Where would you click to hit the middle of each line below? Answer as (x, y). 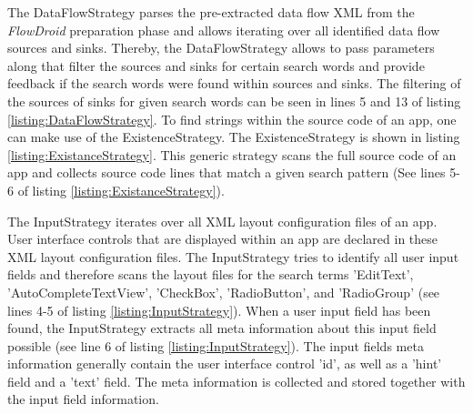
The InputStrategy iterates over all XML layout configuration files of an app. (222, 221)
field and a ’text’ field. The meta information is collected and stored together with (236, 381)
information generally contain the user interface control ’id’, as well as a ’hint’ (225, 364)
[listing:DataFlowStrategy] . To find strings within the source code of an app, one (232, 119)
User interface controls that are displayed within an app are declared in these (223, 239)
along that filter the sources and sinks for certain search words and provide (216, 65)
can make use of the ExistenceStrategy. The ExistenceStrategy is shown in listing (234, 137)
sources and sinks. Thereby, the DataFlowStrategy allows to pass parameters (221, 48)
